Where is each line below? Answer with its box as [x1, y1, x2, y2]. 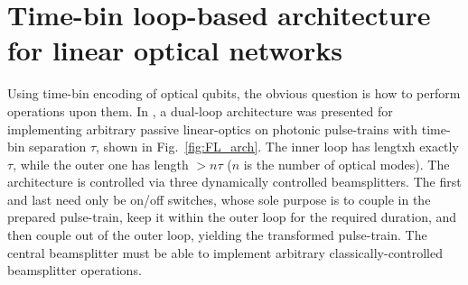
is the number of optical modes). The [243, 154, 450, 173]
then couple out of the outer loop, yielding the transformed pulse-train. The [7, 225, 427, 244]
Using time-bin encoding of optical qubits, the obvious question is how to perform [7, 84, 461, 103]
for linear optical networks [7, 32, 342, 69]
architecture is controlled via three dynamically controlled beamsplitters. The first [7, 172, 462, 191]
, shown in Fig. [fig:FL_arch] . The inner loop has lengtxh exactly [96, 137, 459, 156]
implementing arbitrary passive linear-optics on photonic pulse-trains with [7, 119, 418, 138]
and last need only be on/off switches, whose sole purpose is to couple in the [7, 189, 431, 208]
